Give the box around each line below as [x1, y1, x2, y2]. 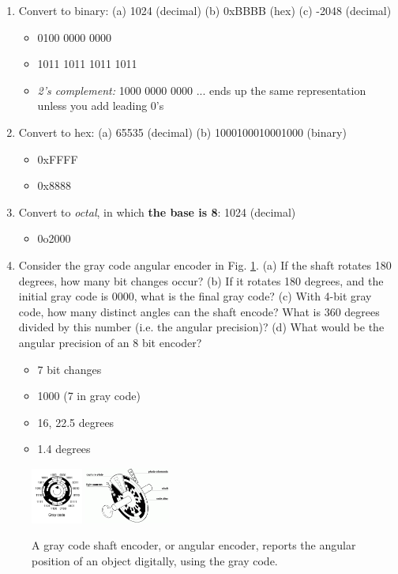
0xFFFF [37, 150, 78, 167]
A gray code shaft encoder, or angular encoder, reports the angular [32, 537, 356, 553]
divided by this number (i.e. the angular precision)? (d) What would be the [18, 319, 385, 335]
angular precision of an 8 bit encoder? [18, 334, 202, 350]
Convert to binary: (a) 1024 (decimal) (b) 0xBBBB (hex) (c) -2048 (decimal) [18, 2, 392, 18]
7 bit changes [37, 361, 102, 377]
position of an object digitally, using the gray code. [32, 552, 278, 568]
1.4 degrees [37, 440, 91, 457]
